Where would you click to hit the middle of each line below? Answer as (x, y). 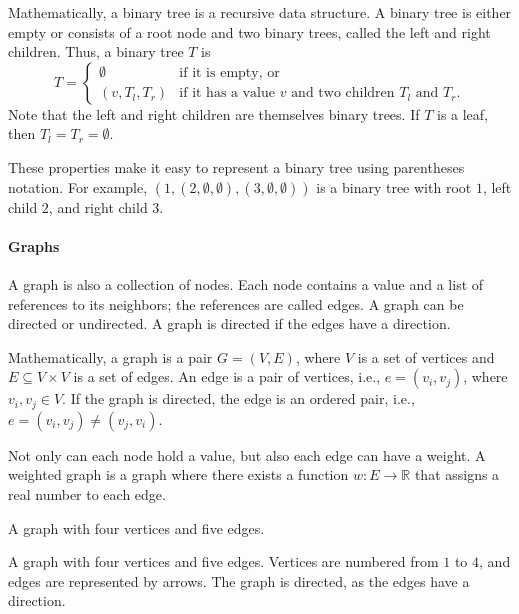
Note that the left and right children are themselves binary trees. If (214, 113)
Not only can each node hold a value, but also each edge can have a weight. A (247, 454)
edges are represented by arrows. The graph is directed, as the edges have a (239, 580)
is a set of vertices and (426, 356)
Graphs (34, 245)
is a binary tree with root (394, 186)
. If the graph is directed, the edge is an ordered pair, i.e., (238, 398)
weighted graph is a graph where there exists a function (178, 474)
